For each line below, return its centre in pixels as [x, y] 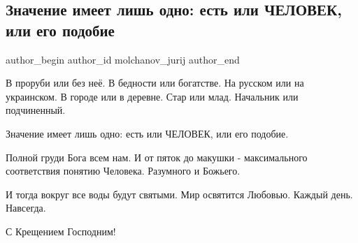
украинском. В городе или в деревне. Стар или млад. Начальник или [152, 96]
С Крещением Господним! [61, 231]
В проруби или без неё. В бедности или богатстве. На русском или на [155, 83]
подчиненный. [36, 110]
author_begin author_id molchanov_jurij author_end [123, 59]
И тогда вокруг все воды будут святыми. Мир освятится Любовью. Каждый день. [179, 194]
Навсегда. [26, 208]
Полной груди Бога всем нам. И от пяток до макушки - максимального [157, 157]
